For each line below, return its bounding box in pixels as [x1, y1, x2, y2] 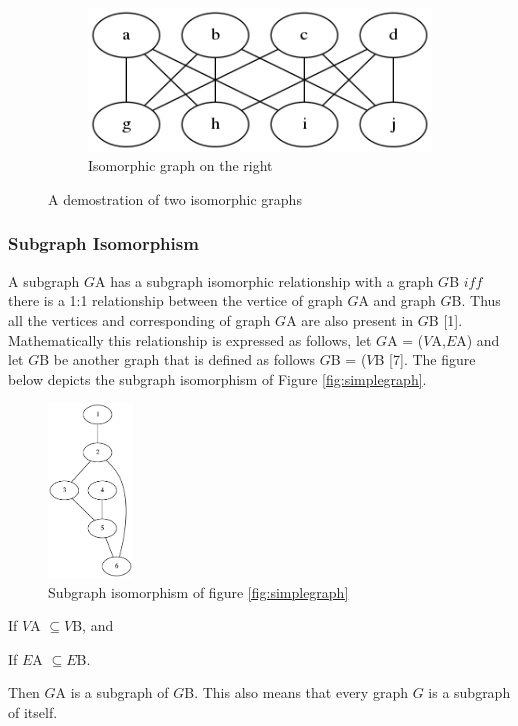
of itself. [8, 701, 58, 722]
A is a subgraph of [55, 682, 169, 703]
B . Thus [451, 290, 501, 311]
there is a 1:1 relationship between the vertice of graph [8, 290, 343, 311]
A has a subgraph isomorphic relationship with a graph [94, 270, 434, 291]
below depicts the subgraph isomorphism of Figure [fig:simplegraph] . [8, 368, 427, 389]
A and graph [358, 290, 436, 311]
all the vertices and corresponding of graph [8, 309, 271, 330]
